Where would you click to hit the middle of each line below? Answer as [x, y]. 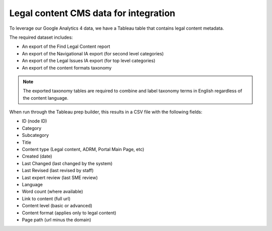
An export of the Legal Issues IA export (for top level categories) [89, 61]
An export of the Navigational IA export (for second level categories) [93, 53]
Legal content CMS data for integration [92, 13]
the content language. [46, 98]
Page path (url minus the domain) [57, 219]
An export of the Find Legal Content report [66, 47]
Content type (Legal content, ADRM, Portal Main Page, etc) [83, 149]
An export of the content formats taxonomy [67, 67]
